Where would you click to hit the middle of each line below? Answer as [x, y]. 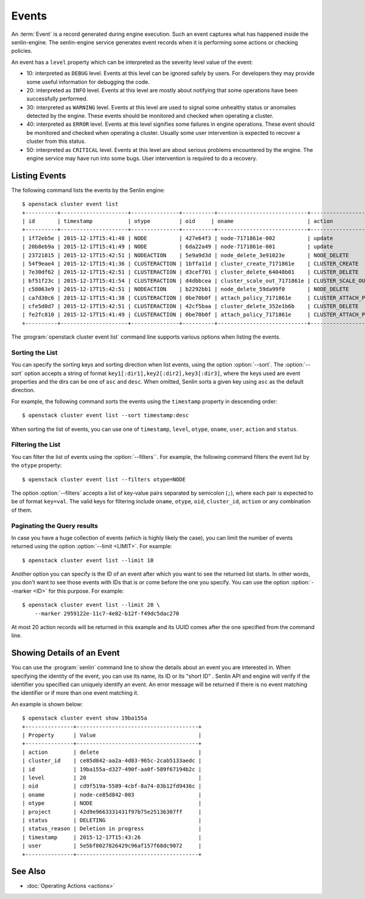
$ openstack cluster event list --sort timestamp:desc [106, 415]
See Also [28, 871]
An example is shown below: [47, 704]
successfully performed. [57, 99]
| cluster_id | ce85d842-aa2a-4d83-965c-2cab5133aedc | [112, 761]
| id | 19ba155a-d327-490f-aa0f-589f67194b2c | [112, 769]
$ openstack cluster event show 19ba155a [85, 718]
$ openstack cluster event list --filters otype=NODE [104, 479]
